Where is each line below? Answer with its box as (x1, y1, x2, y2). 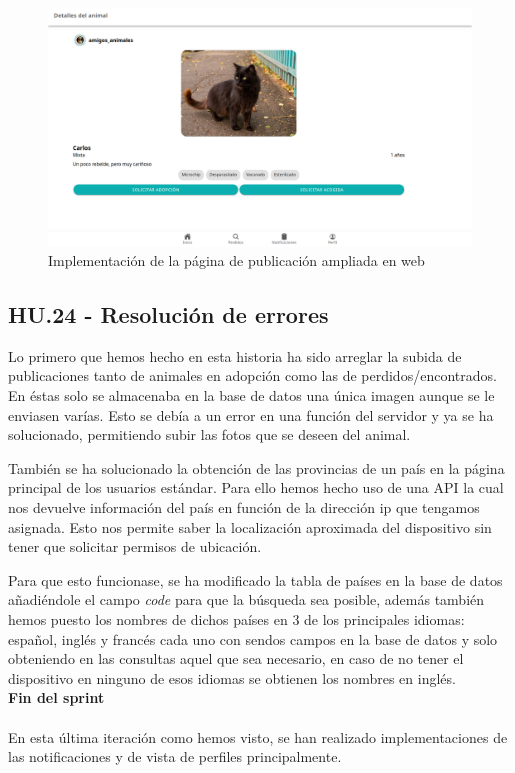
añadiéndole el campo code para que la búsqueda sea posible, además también (8, 589, 485, 610)
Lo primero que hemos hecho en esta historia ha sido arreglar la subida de (8, 345, 462, 366)
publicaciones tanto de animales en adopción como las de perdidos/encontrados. (8, 365, 497, 386)
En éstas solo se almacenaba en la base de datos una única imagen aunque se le (8, 385, 495, 406)
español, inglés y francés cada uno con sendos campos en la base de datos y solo (8, 628, 498, 649)
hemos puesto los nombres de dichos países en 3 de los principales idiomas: (8, 609, 465, 630)
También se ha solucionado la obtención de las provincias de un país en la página (8, 457, 505, 478)
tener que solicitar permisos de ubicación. (8, 536, 262, 557)
